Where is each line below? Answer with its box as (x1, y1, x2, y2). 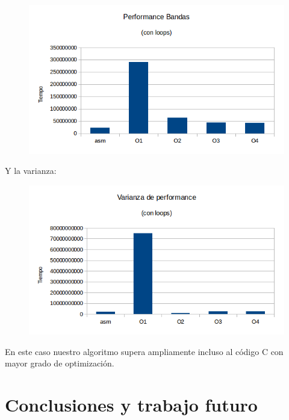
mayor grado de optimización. (5, 357, 114, 369)
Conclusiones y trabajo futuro (5, 392, 258, 416)
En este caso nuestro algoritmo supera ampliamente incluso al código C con (5, 345, 284, 357)
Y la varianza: (5, 164, 57, 177)
